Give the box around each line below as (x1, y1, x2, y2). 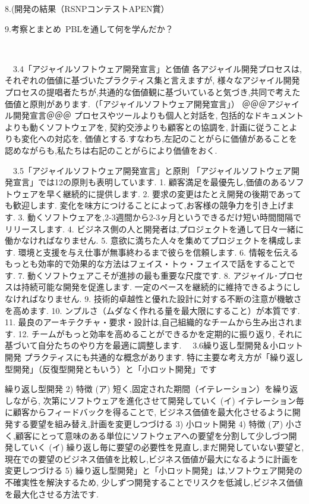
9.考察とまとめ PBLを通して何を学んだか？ (5, 22, 174, 35)
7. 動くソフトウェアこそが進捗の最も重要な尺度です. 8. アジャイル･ (18, 269, 278, 281)
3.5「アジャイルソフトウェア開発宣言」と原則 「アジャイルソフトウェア (12, 164, 292, 176)
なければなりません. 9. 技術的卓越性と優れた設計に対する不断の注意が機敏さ (5, 293, 302, 305)
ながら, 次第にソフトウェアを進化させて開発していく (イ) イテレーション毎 (12, 394, 304, 406)
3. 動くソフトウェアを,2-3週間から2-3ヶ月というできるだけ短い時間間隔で (18, 210, 302, 223)
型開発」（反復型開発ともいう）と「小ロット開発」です (5, 362, 217, 375)
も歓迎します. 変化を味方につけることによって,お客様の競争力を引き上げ (5, 199, 286, 211)
